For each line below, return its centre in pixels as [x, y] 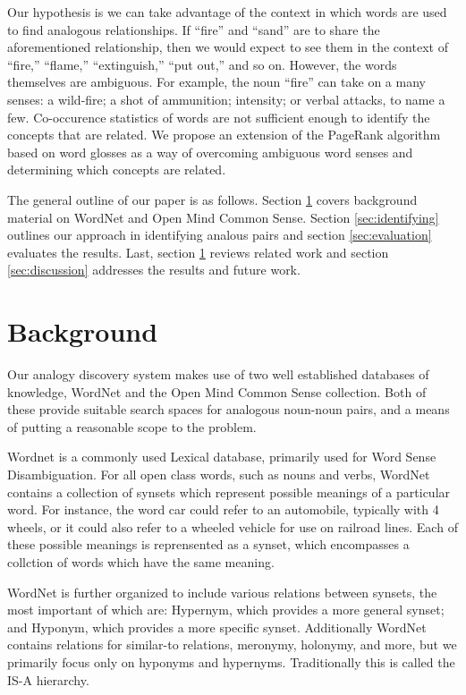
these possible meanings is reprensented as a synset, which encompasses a [208, 544]
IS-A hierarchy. [48, 679]
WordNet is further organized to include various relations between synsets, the [222, 592]
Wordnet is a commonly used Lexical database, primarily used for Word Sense [222, 457]
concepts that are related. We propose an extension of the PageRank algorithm [224, 135]
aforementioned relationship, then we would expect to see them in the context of [228, 47]
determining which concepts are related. [117, 170]
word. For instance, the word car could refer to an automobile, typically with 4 [223, 509]
